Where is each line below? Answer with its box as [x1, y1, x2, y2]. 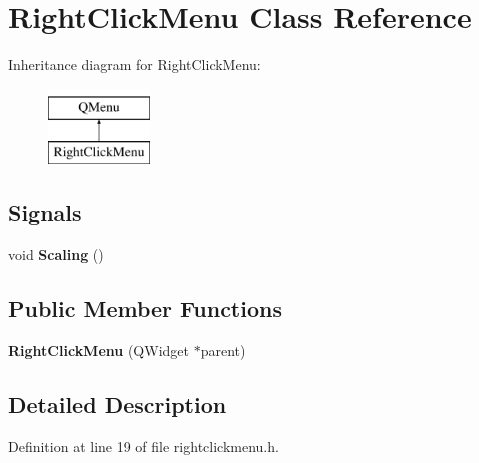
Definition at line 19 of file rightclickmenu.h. [8, 435, 279, 456]
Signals [8, 197, 82, 228]
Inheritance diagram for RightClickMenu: [8, 54, 261, 75]
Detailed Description [8, 388, 227, 419]
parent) [200, 339, 246, 360]
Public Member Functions [8, 293, 282, 324]
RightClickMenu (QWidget [8, 339, 189, 360]
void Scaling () [8, 244, 104, 265]
